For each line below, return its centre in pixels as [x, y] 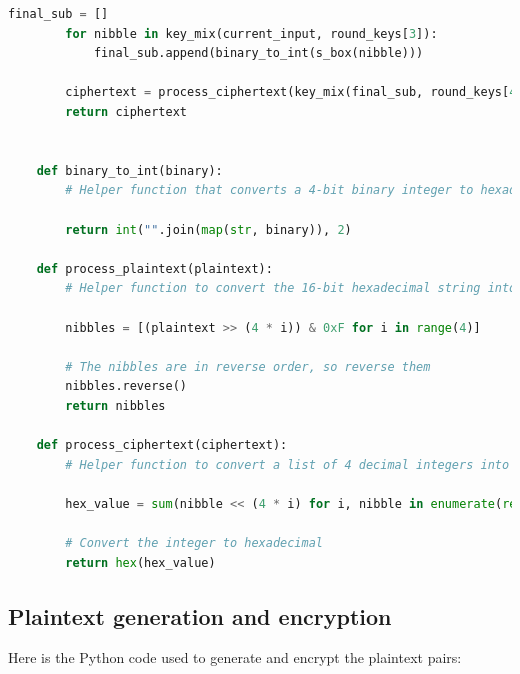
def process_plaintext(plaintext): [154, 268]
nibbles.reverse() [126, 386]
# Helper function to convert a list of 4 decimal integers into [287, 464]
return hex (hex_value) [140, 562]
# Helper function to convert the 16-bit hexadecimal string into [291, 288]
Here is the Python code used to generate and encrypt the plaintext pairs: [235, 657]
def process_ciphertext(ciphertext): [162, 445]
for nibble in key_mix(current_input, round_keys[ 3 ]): [251, 33]
